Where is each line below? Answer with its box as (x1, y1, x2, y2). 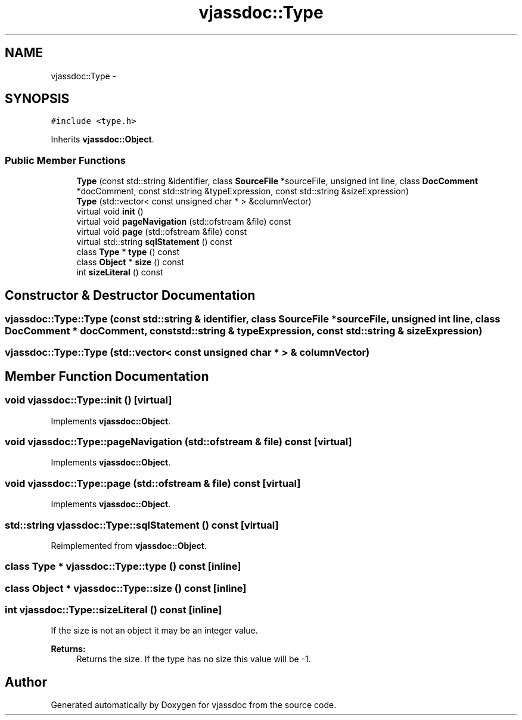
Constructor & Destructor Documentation (5, 287, 256, 303)
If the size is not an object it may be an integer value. (51, 625, 258, 636)
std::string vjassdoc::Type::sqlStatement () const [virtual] (5, 519, 279, 531)
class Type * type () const (76, 247, 180, 257)
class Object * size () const (76, 257, 184, 268)
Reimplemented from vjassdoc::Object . (51, 540, 207, 551)
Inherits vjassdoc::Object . (51, 134, 154, 145)
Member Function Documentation (5, 368, 209, 384)
